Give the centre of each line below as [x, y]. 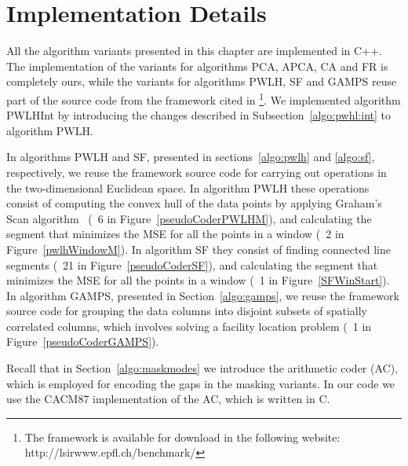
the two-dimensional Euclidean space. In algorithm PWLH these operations [188, 187]
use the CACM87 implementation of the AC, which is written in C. [168, 399]
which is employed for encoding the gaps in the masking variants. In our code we [201, 383]
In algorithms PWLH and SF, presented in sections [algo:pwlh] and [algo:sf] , [191, 157]
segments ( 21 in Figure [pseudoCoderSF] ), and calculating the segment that [192, 264]
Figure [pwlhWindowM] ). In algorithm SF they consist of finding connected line [199, 249]
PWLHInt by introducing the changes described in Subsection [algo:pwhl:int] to [199, 115]
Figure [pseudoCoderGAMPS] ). [83, 341]
